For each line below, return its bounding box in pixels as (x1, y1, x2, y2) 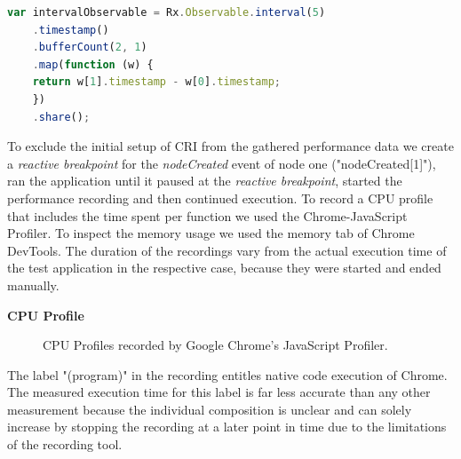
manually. (7, 275, 60, 294)
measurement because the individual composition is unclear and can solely (7, 400, 412, 418)
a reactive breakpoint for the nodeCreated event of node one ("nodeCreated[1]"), (7, 154, 436, 172)
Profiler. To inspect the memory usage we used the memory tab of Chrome (7, 224, 415, 242)
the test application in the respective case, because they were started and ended (7, 258, 441, 277)
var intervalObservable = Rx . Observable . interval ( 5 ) (7, 6, 326, 19)
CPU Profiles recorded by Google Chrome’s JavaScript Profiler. (43, 336, 388, 354)
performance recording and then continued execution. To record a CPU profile (7, 188, 433, 207)
